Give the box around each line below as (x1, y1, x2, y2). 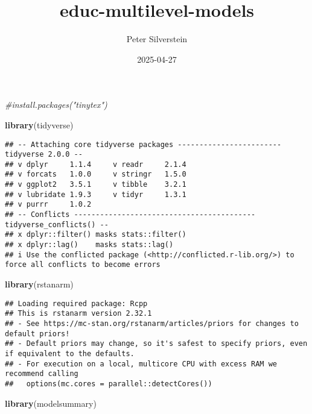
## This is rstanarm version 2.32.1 (5, 309, 152, 318)
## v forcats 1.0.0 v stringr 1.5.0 (5, 170, 186, 179)
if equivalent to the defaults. (5, 349, 135, 358)
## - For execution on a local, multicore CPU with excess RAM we (5, 359, 278, 368)
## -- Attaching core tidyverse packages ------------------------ (5, 140, 282, 149)
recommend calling (5, 369, 78, 378)
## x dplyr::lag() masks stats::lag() (5, 240, 174, 249)
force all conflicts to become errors (5, 260, 161, 269)
